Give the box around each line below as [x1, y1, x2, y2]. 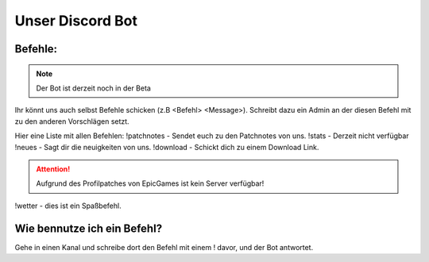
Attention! [36, 164, 71, 174]
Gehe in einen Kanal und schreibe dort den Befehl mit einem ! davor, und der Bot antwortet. [14, 242, 314, 252]
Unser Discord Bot [14, 12, 138, 29]
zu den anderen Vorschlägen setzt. [14, 116, 130, 126]
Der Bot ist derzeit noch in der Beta [36, 83, 151, 93]
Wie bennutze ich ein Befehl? [14, 222, 163, 235]
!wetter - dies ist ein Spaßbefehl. [14, 201, 122, 210]
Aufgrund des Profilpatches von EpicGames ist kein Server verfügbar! [36, 179, 265, 188]
